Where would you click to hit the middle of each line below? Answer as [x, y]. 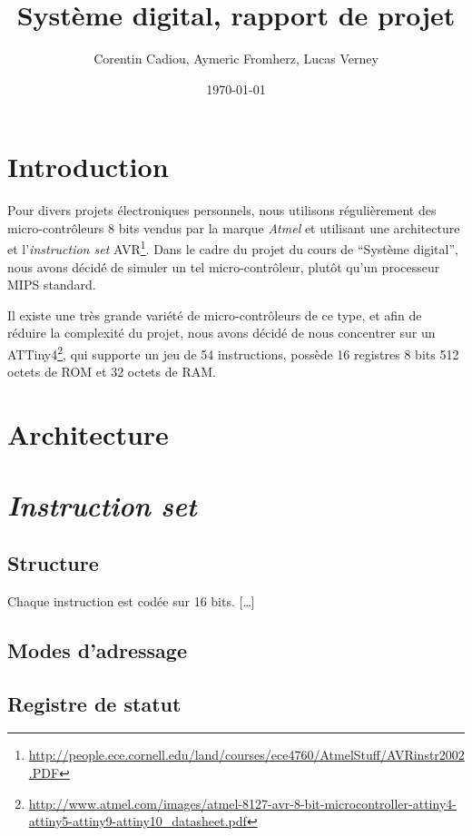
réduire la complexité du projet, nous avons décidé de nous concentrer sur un [221, 333]
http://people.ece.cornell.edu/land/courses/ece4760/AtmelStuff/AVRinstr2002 [246, 755]
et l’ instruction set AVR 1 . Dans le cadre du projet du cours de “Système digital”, [233, 248]
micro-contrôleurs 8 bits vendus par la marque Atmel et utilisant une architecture [234, 227]
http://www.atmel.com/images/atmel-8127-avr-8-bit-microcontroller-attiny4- [242, 803]
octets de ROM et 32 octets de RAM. [112, 372]
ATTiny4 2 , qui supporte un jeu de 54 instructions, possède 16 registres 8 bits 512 [233, 353]
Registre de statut [94, 703]
